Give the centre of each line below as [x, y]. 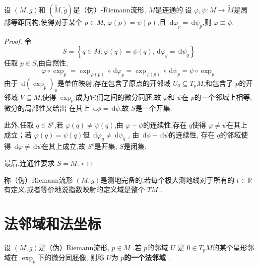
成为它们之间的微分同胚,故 [118, 97]
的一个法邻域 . [147, 257]
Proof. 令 [18, 40]
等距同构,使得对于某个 [46, 22]
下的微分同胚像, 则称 [71, 257]
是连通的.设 [173, 9]
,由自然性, [52, 63]
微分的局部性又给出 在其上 [47, 108]
